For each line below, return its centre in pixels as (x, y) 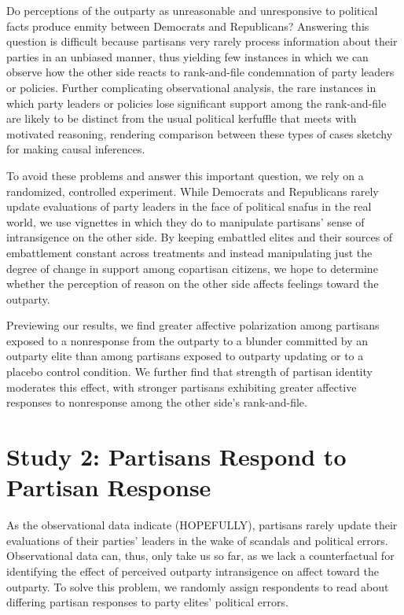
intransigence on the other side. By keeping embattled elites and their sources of (200, 237)
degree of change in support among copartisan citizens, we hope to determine (192, 268)
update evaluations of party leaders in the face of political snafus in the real (189, 206)
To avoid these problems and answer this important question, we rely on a (185, 175)
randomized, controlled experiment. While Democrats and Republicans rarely (193, 191)
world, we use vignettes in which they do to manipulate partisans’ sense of (185, 221)
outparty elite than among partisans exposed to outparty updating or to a (185, 356)
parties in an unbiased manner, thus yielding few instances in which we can (187, 56)
